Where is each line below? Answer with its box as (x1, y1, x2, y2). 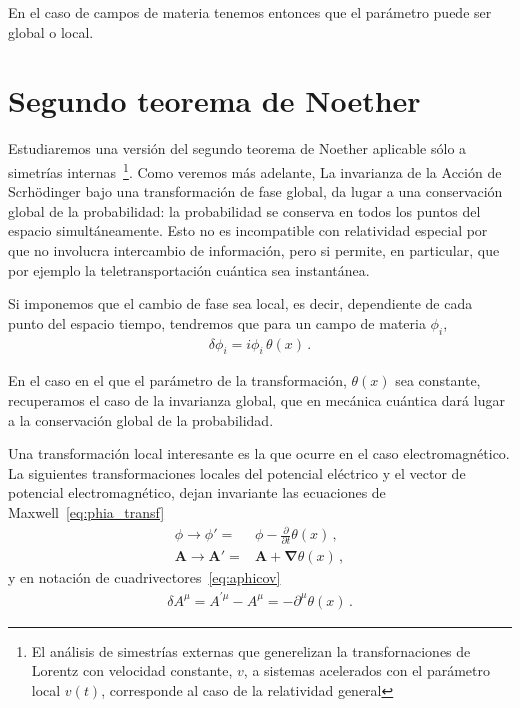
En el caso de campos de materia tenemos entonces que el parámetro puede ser (8, 2, 492, 22)
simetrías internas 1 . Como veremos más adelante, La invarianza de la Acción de (8, 158, 502, 182)
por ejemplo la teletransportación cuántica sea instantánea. (8, 259, 370, 280)
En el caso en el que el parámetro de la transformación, (8, 370, 347, 391)
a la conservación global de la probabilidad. (8, 409, 274, 430)
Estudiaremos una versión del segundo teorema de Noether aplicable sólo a (8, 138, 467, 159)
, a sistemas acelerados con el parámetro (243, 660, 490, 681)
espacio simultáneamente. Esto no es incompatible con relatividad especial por (8, 220, 488, 241)
